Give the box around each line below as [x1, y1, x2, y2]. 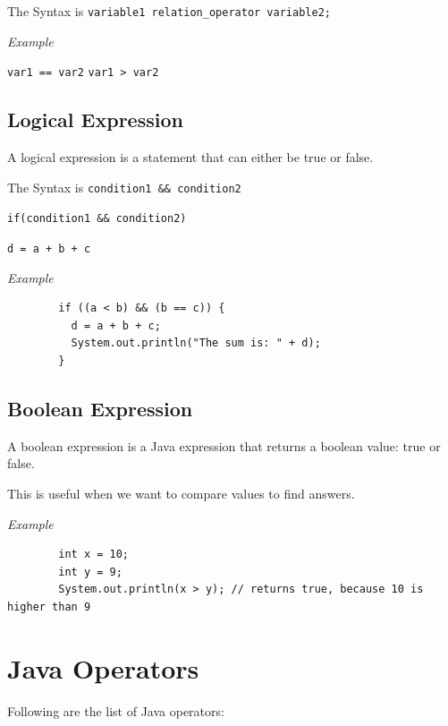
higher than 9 [7, 601, 91, 613]
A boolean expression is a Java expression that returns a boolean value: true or [7, 436, 441, 455]
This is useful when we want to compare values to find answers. [7, 484, 355, 503]
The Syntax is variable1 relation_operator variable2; [7, 2, 331, 20]
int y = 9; [58, 565, 123, 578]
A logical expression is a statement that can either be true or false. [7, 148, 374, 167]
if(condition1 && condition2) [7, 212, 187, 226]
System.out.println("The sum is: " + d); [71, 337, 321, 350]
